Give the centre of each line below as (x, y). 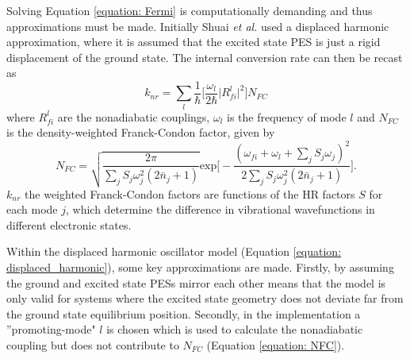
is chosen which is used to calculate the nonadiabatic (235, 329)
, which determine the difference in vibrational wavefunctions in (220, 209)
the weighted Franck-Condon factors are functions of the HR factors (190, 193)
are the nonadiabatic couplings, (134, 116)
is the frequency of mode (287, 116)
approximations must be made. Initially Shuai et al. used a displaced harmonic (198, 26)
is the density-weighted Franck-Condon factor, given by (141, 132)
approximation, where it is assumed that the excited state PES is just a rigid (194, 42)
